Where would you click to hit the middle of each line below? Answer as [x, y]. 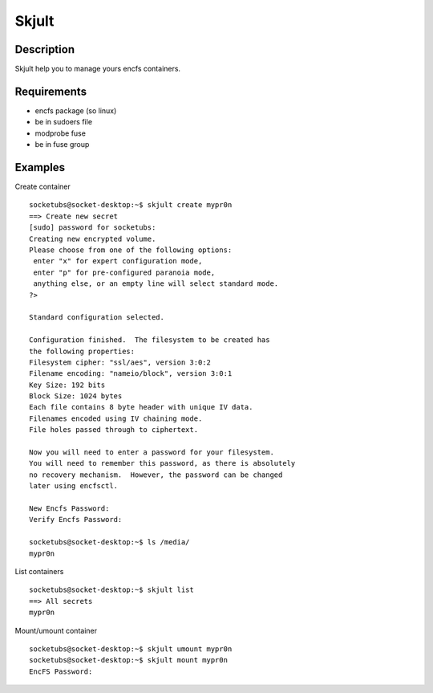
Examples [40, 167]
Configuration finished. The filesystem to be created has [150, 340]
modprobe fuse [60, 133]
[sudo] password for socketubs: [93, 228]
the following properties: [82, 351]
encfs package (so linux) [76, 110]
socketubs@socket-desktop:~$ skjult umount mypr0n [131, 649]
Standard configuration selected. [97, 318]
